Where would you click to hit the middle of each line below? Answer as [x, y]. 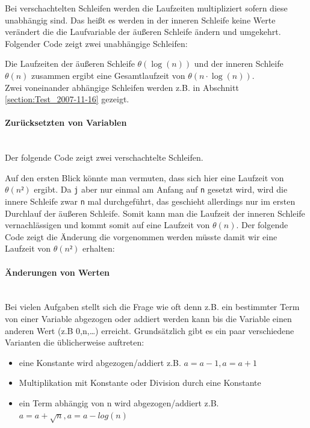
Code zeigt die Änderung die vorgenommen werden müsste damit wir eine [141, 236]
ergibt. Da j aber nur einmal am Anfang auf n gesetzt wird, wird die [161, 189]
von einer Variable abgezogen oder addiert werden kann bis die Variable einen [148, 318]
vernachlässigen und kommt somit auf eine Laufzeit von [107, 225]
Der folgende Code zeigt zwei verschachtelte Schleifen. [104, 157]
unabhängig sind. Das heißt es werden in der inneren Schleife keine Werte [140, 20]
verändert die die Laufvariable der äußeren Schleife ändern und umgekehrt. [143, 32]
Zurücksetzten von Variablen [66, 123]
